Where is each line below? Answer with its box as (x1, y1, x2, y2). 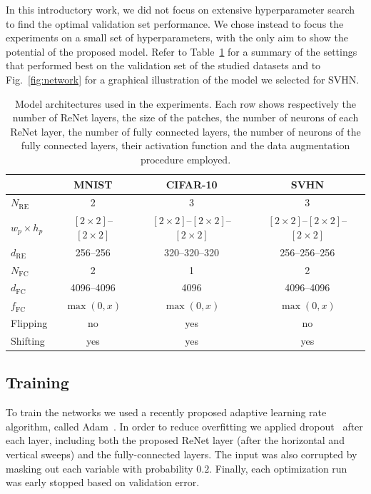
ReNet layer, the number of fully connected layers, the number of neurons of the (10, 123, 361, 138)
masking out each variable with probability (6, 460, 193, 475)
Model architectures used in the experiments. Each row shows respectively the (15, 96, 356, 111)
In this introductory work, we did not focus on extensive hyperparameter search (6, 2, 355, 16)
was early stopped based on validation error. (6, 475, 200, 490)
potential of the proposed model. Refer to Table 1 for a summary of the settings (6, 44, 357, 59)
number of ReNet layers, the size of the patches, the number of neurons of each (12, 110, 359, 125)
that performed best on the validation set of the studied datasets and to (6, 58, 321, 73)
